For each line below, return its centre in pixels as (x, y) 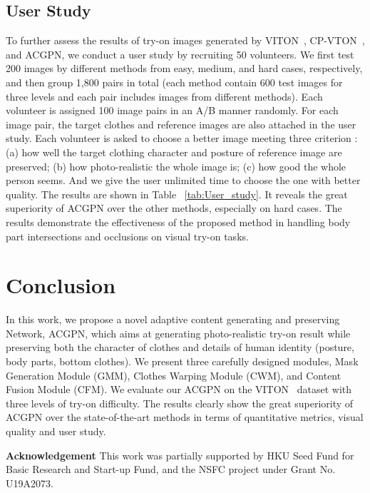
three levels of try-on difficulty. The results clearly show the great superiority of (180, 403)
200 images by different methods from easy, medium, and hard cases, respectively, (184, 68)
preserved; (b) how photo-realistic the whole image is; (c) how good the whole (176, 166)
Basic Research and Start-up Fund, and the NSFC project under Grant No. (171, 469)
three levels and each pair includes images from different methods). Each (164, 96)
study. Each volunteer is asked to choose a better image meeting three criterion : (182, 138)
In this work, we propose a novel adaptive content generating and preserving (173, 319)
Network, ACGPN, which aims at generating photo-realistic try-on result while (178, 333)
